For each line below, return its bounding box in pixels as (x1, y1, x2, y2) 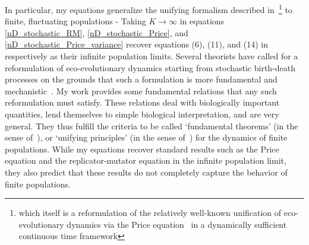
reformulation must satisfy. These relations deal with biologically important (5, 96, 280, 109)
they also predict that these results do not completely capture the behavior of (5, 166, 288, 178)
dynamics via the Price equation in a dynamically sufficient (67, 218, 287, 230)
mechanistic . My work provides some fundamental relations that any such (5, 84, 277, 97)
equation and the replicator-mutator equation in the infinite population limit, (5, 154, 286, 167)
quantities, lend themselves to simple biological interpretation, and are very (5, 108, 279, 120)
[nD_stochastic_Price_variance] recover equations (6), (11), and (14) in (5, 38, 268, 50)
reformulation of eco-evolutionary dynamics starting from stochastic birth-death (5, 61, 296, 74)
